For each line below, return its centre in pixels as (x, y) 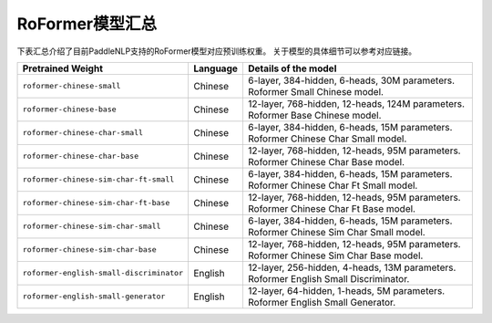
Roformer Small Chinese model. (316, 91)
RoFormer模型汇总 (87, 24)
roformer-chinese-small (72, 86)
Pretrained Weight (63, 68)
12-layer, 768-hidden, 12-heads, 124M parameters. (356, 103)
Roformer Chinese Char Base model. (326, 161)
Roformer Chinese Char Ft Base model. (332, 208)
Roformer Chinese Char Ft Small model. (333, 185)
